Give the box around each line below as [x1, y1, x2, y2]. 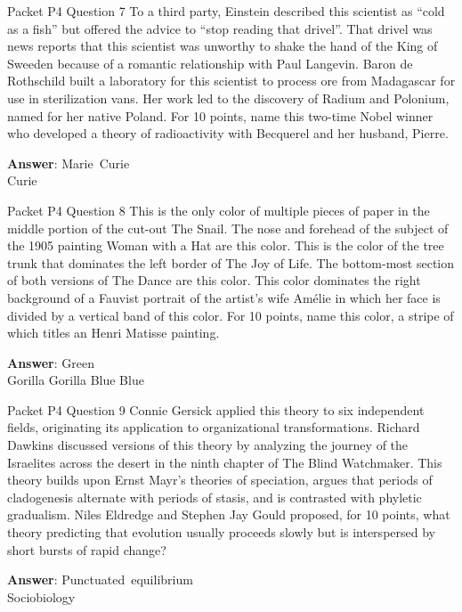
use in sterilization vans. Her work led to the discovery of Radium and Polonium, [7, 88, 450, 107]
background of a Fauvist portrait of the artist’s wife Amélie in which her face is [7, 288, 441, 306]
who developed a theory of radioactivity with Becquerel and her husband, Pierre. [7, 124, 449, 143]
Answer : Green [7, 353, 94, 371]
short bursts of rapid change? [7, 540, 166, 559]
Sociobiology [7, 587, 76, 606]
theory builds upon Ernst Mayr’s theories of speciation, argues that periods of [7, 470, 433, 489]
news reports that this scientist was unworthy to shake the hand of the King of [7, 37, 438, 55]
